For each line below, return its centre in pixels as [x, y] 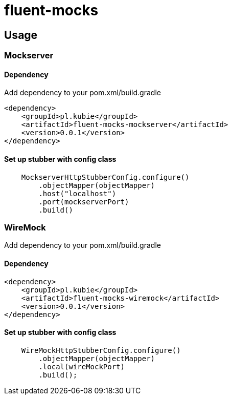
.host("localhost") [77, 193]
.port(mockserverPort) [84, 202]
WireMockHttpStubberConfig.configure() [101, 350]
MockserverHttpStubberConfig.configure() [105, 177]
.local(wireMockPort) [82, 366]
